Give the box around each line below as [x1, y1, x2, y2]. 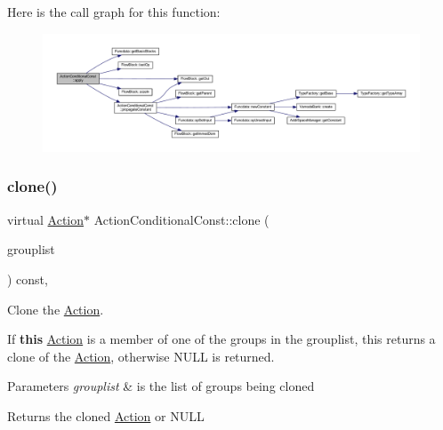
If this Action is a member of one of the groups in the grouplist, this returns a [7, 330, 436, 348]
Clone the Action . [7, 299, 104, 318]
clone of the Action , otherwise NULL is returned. [7, 346, 275, 365]
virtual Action [7, 210, 85, 228]
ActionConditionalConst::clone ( [93, 210, 270, 228]
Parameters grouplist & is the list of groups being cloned [7, 377, 315, 395]
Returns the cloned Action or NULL [7, 406, 205, 425]
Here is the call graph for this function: [7, 3, 221, 20]
